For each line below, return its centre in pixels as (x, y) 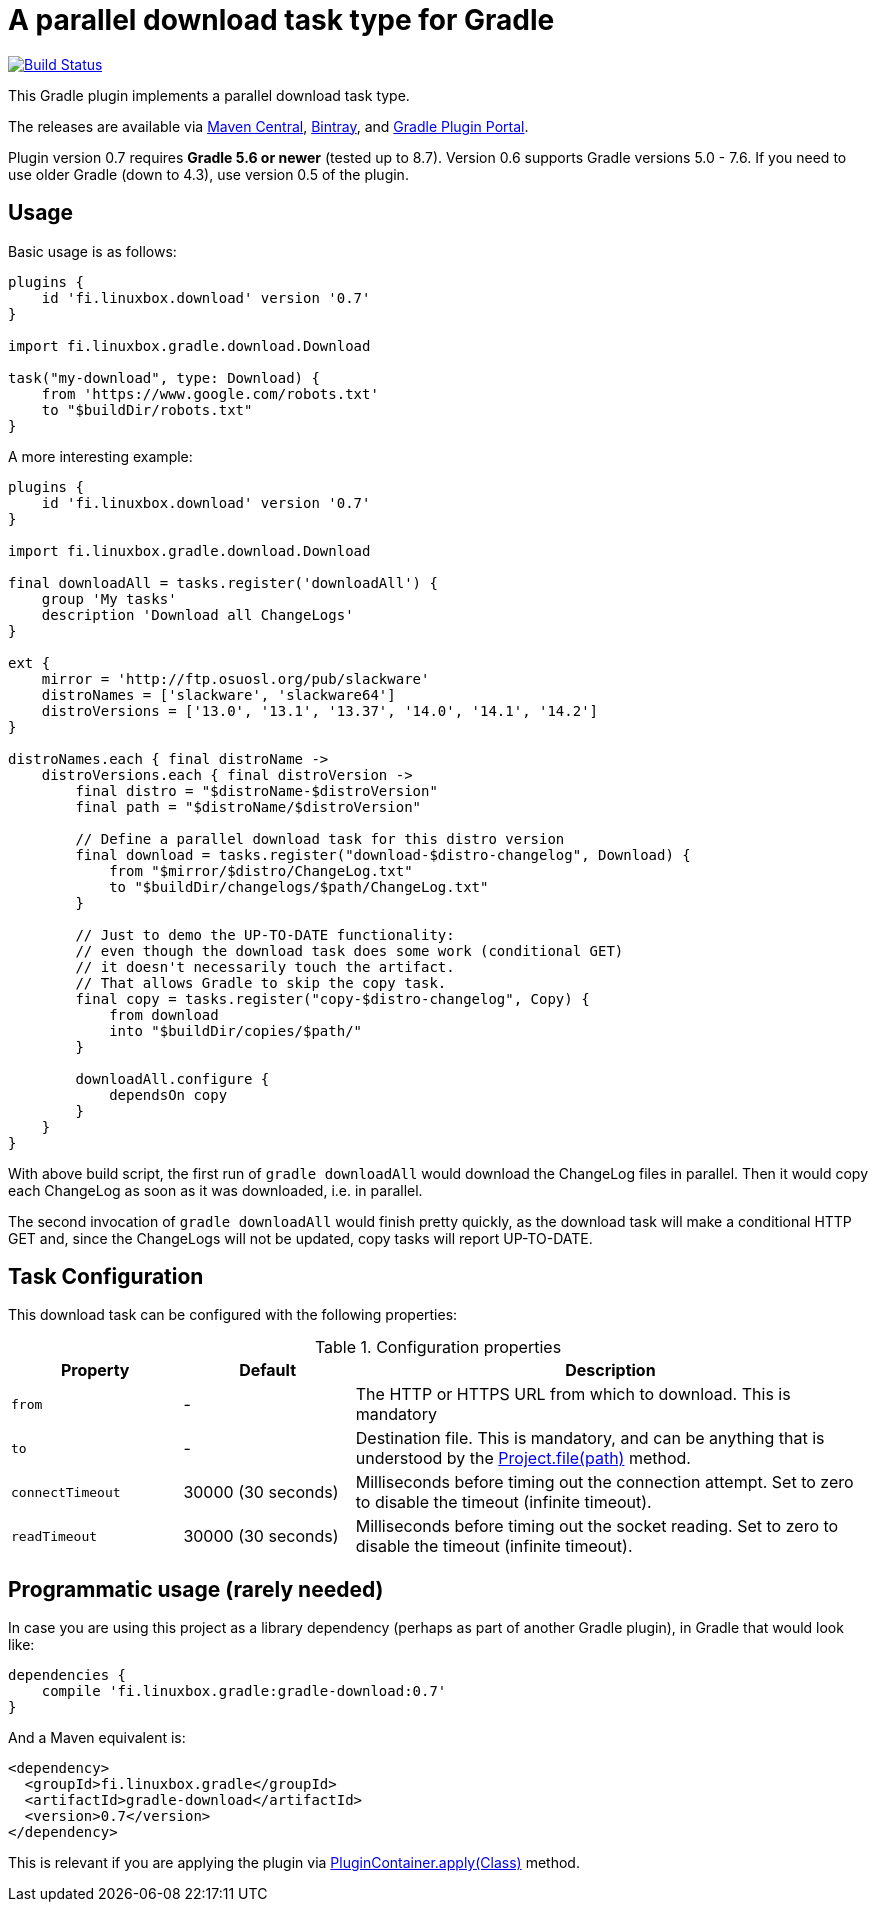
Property (95, 1370)
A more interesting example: (100, 456)
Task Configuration (106, 1277)
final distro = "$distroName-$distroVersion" (256, 790)
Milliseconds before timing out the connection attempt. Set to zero (604, 1482)
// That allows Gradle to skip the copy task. (261, 982)
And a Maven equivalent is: (97, 1738)
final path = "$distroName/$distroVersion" (248, 806)
